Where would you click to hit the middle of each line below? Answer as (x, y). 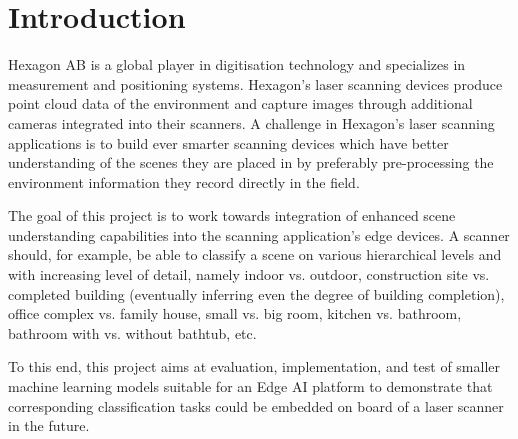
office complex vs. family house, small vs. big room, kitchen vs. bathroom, (235, 313)
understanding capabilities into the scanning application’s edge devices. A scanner (259, 234)
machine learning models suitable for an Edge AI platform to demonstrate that (250, 386)
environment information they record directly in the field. (184, 181)
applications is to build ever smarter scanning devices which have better (228, 142)
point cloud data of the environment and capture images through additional (240, 103)
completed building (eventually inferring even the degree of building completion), (256, 293)
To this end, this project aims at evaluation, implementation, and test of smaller (254, 366)
